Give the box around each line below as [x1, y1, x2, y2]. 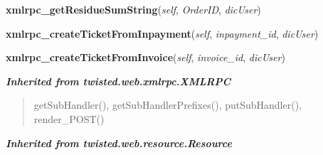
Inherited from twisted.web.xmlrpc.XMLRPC [6, 73, 231, 88]
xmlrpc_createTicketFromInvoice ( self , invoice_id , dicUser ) [6, 50, 285, 65]
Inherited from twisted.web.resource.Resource [6, 135, 232, 150]
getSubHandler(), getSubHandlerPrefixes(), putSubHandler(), [33, 97, 302, 112]
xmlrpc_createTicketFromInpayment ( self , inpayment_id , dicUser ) [6, 26, 319, 41]
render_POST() [33, 111, 105, 126]
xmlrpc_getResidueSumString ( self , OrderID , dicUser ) [6, 2, 261, 16]
